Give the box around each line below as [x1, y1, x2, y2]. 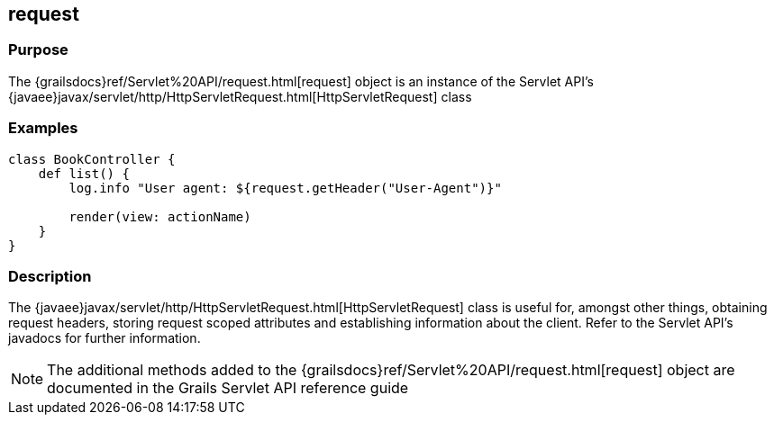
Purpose [8, 40, 68, 59]
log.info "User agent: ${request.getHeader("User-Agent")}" [68, 180, 502, 195]
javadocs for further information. [8, 330, 201, 346]
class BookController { [8, 151, 176, 166]
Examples [8, 119, 78, 138]
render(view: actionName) [68, 209, 251, 224]
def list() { [38, 166, 130, 181]
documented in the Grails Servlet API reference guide [47, 379, 409, 398]
